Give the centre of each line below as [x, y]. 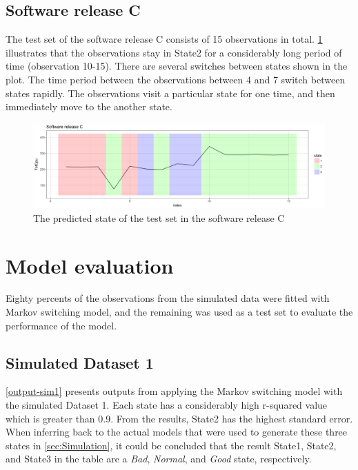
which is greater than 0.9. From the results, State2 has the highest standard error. [179, 418]
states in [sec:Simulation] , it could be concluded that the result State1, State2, [171, 445]
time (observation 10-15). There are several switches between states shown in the [177, 66]
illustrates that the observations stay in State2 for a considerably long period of [174, 52]
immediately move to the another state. [89, 106]
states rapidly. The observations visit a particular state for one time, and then [170, 93]
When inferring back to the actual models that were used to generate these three [177, 432]
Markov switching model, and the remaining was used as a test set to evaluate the [179, 312]
